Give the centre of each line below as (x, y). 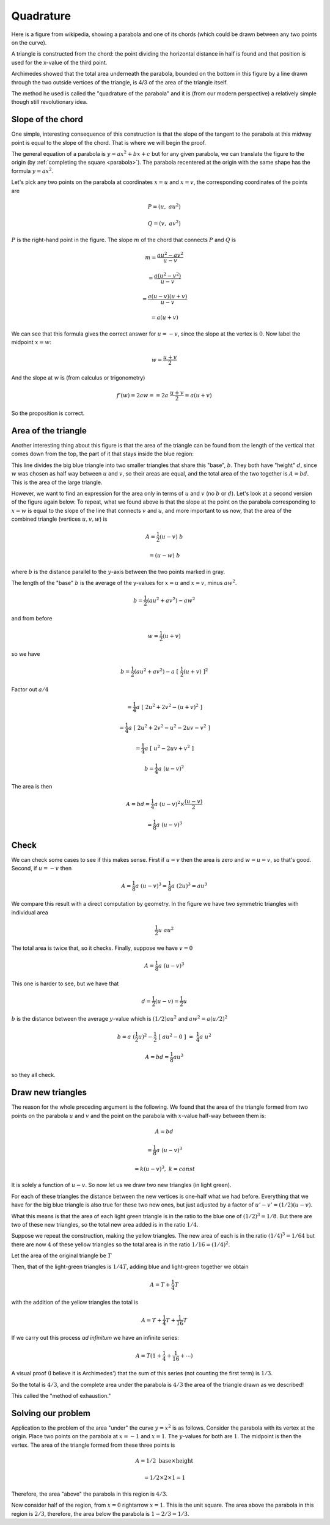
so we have (26, 653)
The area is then (32, 787)
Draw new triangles (49, 1093)
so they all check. (34, 1075)
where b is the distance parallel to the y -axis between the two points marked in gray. (118, 571)
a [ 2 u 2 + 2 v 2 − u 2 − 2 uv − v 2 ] (169, 727)
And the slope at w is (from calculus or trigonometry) (78, 378)
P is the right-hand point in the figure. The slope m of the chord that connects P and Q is (124, 240)
